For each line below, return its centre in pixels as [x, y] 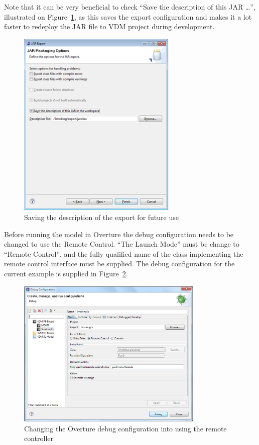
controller [39, 438]
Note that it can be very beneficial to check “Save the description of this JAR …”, [130, 7]
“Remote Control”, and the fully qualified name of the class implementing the [124, 253]
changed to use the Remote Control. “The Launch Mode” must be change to [122, 244]
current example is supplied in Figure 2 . [66, 273]
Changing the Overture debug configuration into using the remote [125, 428]
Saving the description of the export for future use [101, 217]
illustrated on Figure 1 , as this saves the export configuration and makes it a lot [128, 16]
